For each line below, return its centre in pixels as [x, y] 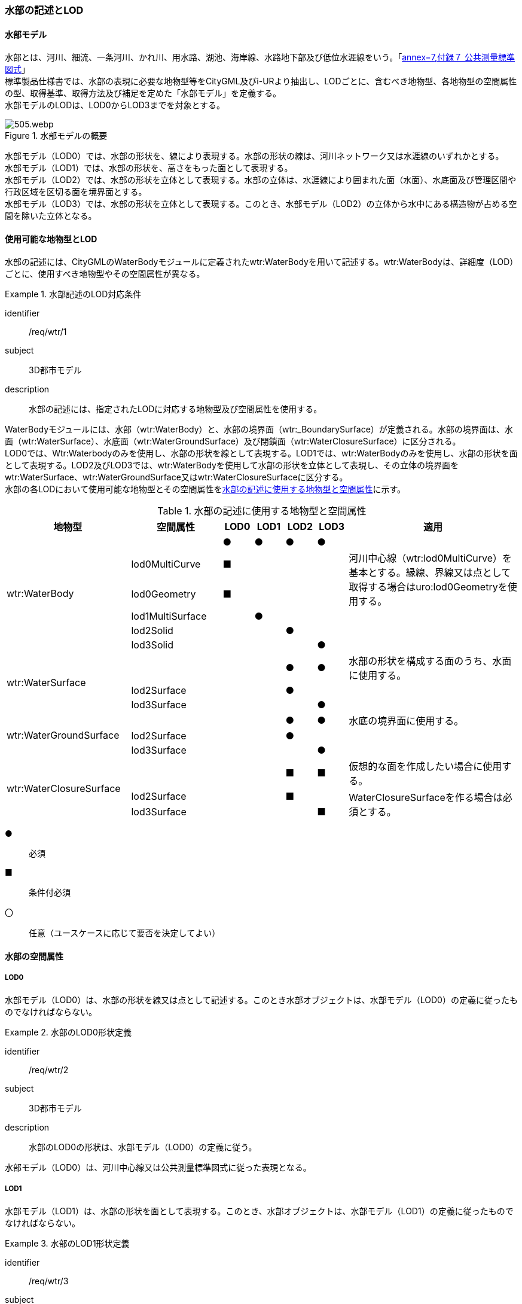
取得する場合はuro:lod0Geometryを [428, 587]
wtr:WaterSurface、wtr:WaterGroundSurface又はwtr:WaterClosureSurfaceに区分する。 [176, 477]
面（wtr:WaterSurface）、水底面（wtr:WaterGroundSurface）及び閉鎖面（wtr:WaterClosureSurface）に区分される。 [233, 441]
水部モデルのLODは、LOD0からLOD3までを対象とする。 [115, 105]
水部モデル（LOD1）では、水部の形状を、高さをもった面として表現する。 [149, 168]
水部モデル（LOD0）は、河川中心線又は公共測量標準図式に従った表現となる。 [158, 1167]
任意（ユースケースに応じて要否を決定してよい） [125, 933]
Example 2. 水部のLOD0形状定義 [68, 1032]
